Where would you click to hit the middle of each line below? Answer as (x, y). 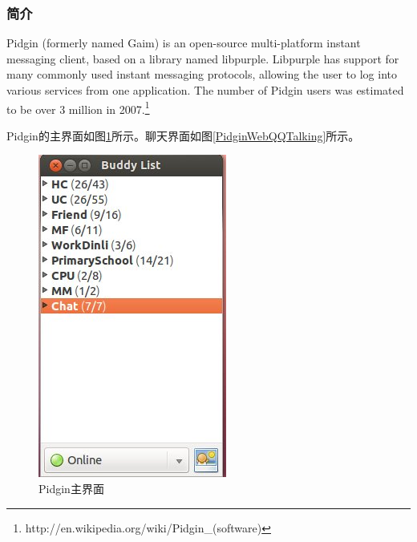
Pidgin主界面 (71, 489)
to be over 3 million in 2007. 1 (78, 107)
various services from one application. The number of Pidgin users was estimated (205, 90)
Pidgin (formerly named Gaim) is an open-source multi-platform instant (184, 43)
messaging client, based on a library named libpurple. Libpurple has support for (203, 58)
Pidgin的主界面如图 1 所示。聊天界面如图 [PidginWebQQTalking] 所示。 (183, 135)
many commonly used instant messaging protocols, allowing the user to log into (202, 74)
